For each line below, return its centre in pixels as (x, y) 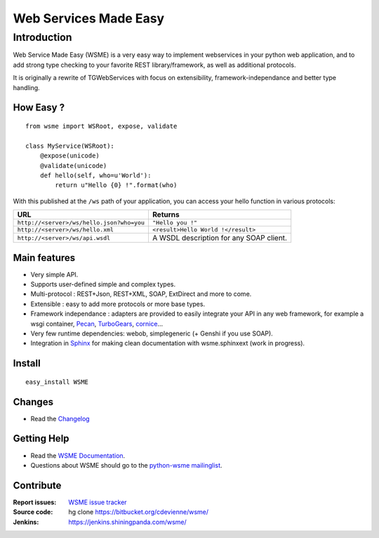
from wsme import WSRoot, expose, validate (101, 126)
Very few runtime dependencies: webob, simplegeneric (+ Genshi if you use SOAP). (152, 333)
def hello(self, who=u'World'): (95, 175)
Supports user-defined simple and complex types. (103, 284)
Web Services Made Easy (89, 18)
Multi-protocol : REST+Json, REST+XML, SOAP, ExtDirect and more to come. (141, 294)
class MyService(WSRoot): (70, 146)
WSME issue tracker (98, 502)
